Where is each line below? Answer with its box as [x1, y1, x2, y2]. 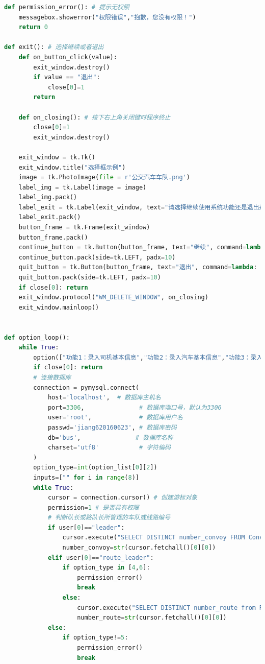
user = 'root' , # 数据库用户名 [47, 414, 183, 421]
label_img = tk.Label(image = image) [18, 183, 147, 191]
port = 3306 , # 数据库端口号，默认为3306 [47, 404, 222, 411]
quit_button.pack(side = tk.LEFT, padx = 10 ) [18, 274, 161, 281]
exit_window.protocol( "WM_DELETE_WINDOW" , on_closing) [18, 294, 208, 301]
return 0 [18, 23, 48, 31]
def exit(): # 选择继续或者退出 [4, 43, 104, 51]
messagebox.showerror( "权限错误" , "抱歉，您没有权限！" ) [18, 13, 196, 21]
